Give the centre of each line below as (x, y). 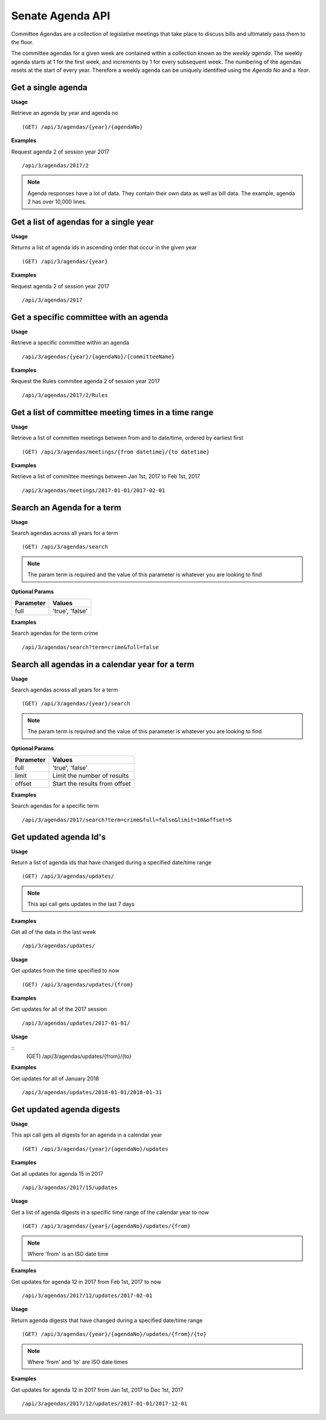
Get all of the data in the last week (53, 932)
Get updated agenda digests (66, 1109)
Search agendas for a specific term (55, 806)
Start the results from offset (91, 784)
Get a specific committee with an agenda (90, 317)
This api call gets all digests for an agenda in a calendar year (87, 1135)
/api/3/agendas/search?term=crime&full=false (91, 647)
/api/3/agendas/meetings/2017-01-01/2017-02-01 (94, 490)
